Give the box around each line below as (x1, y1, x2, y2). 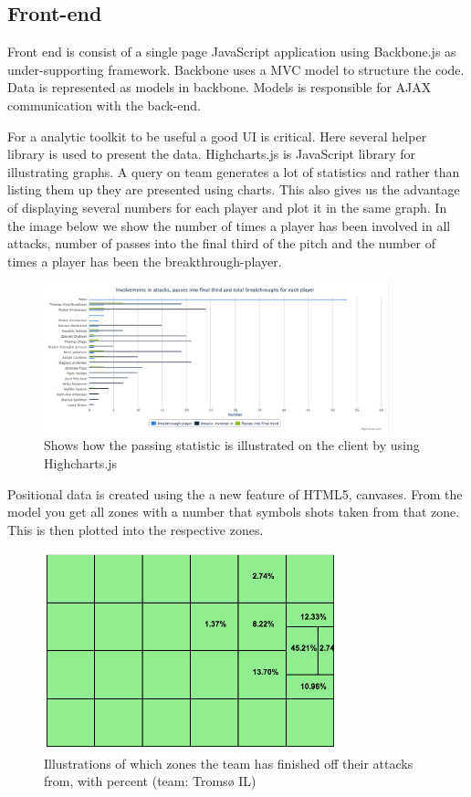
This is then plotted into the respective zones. (7, 519, 264, 539)
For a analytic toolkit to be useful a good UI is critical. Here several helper (7, 126, 427, 145)
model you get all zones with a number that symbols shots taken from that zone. (7, 502, 460, 521)
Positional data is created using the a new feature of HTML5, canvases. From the (7, 484, 463, 503)
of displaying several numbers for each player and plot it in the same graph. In (7, 197, 447, 216)
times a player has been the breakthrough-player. (7, 251, 282, 270)
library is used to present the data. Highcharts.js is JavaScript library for (7, 144, 416, 163)
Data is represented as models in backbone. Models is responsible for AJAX (7, 78, 432, 97)
